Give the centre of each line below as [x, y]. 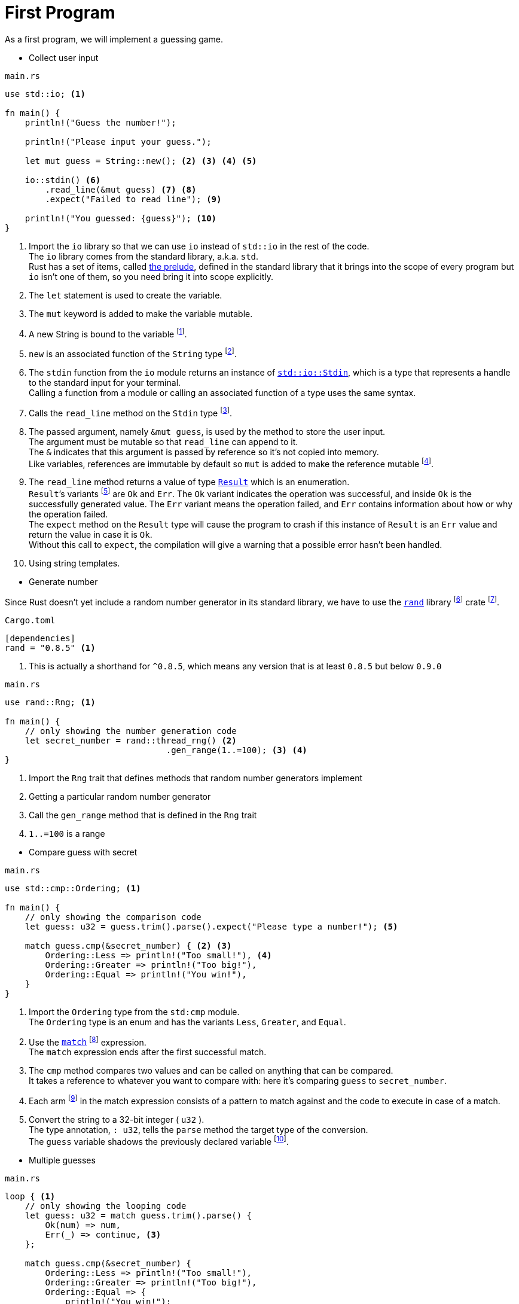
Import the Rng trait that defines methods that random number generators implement [196, 778]
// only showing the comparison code [113, 917]
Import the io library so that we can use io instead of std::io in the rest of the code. [199, 246]
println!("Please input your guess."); [118, 141]
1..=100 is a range [67, 833]
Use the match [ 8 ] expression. [88, 1041]
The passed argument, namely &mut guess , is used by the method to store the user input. [207, 431]
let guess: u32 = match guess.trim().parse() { [138, 1215]
